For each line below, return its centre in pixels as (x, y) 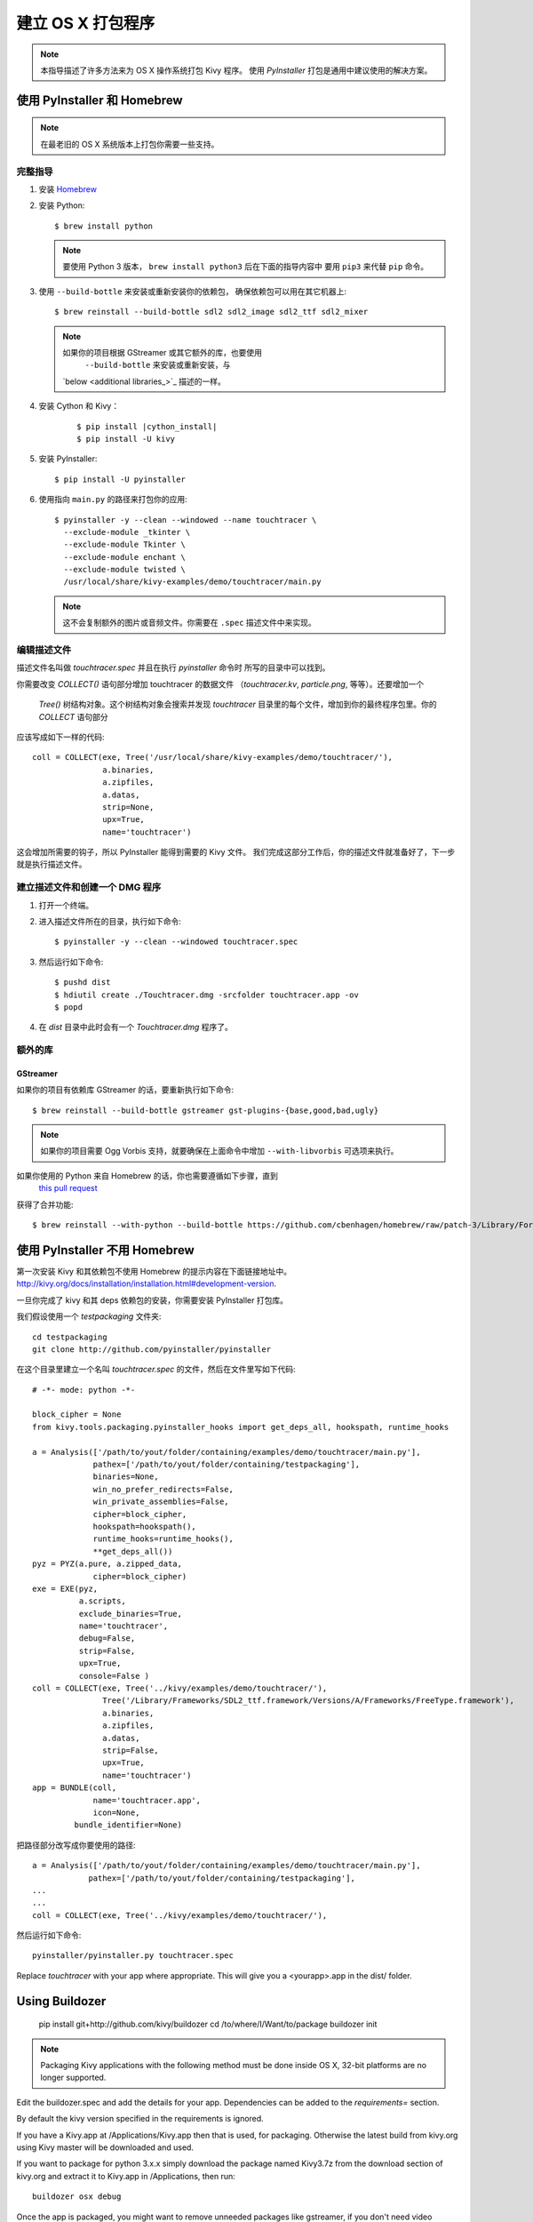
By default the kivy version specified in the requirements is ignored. (140, 2119)
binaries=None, (126, 1477)
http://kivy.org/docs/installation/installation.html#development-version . (147, 1283)
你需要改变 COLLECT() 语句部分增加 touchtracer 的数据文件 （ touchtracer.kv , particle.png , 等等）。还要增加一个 (220, 683)
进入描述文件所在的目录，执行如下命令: (110, 921)
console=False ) (114, 1676)
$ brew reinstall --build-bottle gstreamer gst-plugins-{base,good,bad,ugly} (206, 1110)
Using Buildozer (61, 2001)
